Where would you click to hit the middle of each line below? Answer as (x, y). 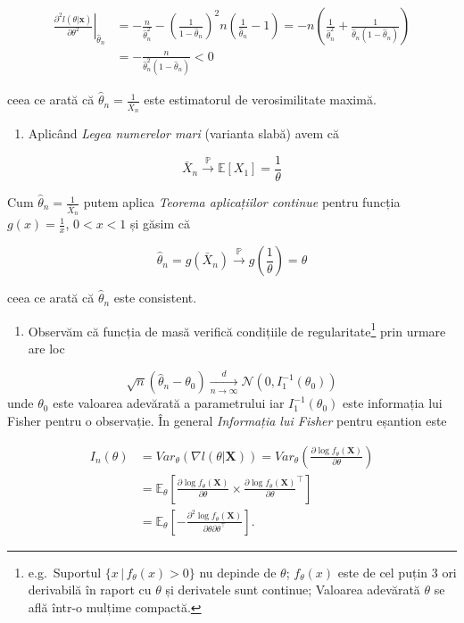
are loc (46, 348)
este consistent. (155, 298)
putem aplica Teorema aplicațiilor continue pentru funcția (242, 202)
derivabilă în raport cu (90, 590)
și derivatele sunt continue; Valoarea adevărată (293, 590)
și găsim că (160, 224)
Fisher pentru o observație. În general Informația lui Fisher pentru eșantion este (227, 420)
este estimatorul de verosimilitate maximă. (260, 100)
